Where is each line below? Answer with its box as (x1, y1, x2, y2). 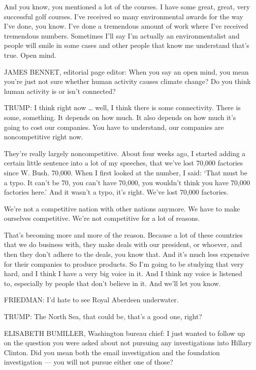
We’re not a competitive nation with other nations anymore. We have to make (4, 203, 240, 213)
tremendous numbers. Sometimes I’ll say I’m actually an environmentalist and (4, 30, 240, 41)
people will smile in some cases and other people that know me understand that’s (4, 40, 250, 50)
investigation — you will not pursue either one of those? (4, 357, 173, 367)
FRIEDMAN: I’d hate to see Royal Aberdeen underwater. (4, 294, 179, 305)
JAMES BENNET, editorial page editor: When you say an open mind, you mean (4, 66, 249, 77)
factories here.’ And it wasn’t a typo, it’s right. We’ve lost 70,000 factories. (4, 187, 228, 197)
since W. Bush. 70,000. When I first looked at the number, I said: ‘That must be (4, 167, 248, 177)
